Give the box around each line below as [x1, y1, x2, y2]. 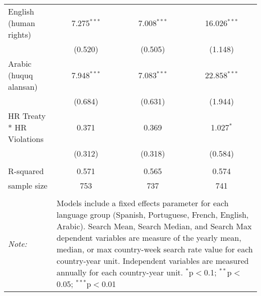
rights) [8, 29, 31, 40]
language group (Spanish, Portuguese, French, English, [56, 209, 249, 220]
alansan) [8, 81, 38, 92]
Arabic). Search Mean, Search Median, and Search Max [56, 220, 252, 232]
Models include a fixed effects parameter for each [56, 197, 229, 209]
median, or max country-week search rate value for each [56, 243, 253, 255]
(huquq [8, 69, 33, 81]
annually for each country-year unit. [56, 266, 183, 278]
